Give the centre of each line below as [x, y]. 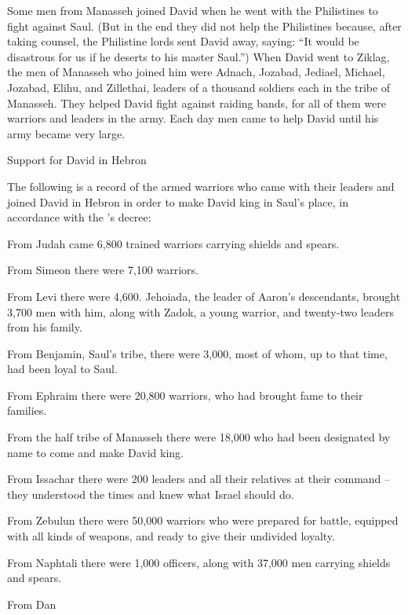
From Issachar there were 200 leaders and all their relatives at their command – [199, 479]
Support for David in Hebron [77, 160]
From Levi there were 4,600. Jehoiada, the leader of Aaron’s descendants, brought [204, 296]
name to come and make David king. [95, 452]
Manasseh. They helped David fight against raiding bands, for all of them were [197, 102]
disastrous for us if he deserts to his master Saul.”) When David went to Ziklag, [199, 56]
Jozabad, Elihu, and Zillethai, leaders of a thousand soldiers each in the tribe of [199, 87]
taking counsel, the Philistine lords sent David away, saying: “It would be [183, 41]
